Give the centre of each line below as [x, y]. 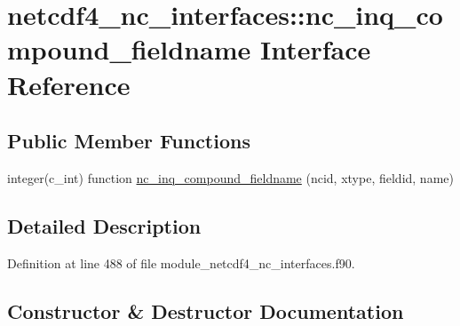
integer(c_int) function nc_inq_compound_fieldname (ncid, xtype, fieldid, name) [230, 177]
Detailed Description [104, 225]
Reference [69, 84]
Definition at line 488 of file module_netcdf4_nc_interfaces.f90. [181, 262]
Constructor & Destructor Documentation [206, 310]
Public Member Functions [129, 141]
